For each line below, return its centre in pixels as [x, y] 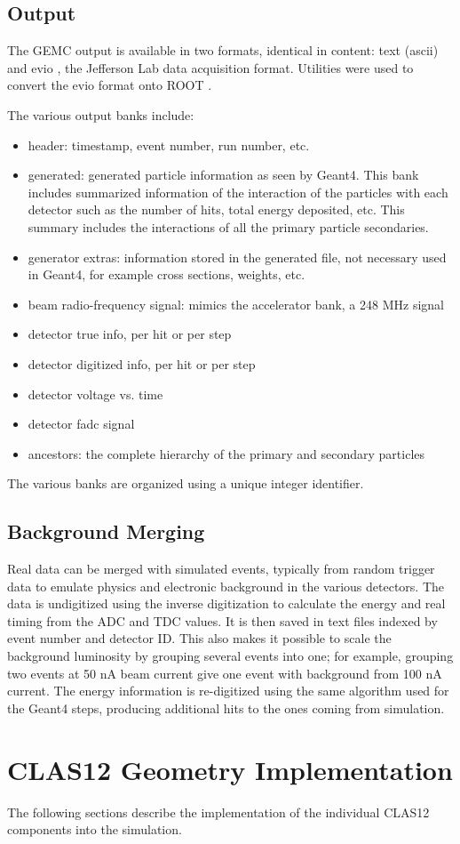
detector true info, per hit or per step [130, 334]
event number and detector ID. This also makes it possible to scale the [199, 638]
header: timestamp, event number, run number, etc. [169, 145]
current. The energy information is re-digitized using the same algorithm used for [228, 691]
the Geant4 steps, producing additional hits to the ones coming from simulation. [226, 707]
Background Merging [106, 531]
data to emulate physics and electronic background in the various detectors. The [226, 586]
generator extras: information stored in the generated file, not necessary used [237, 257]
